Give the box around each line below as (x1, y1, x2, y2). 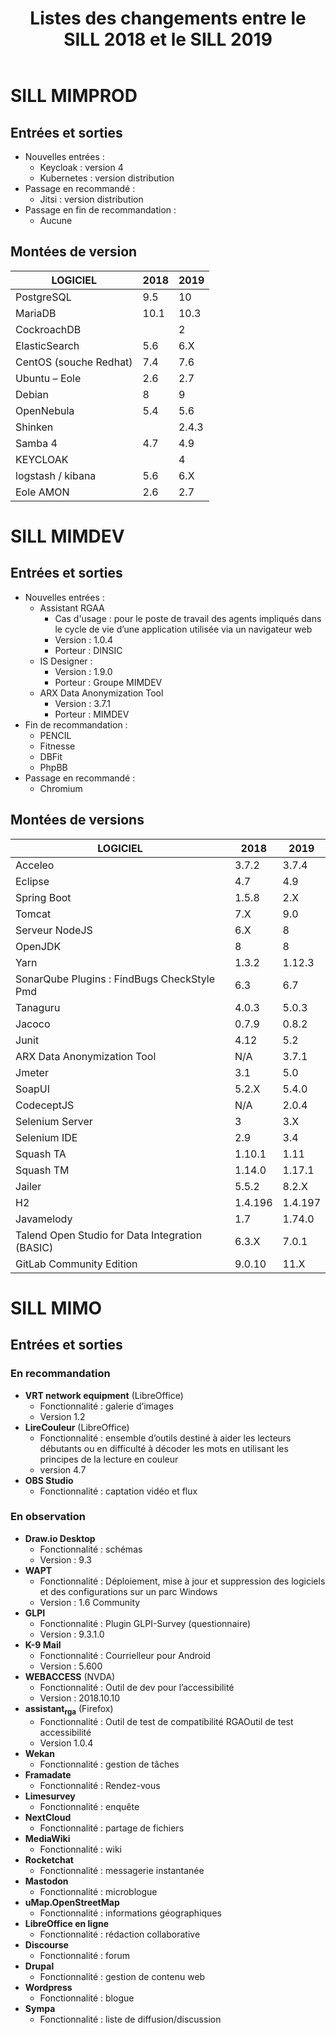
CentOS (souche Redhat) (15, 355, 133, 369)
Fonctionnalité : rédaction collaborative (39, 1928, 201, 1940)
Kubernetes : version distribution (39, 172, 175, 184)
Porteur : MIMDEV (54, 708, 130, 720)
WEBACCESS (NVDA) (24, 1670, 116, 1682)
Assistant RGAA (39, 602, 105, 614)
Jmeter (15, 1065, 49, 1079)
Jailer (15, 1179, 42, 1193)
